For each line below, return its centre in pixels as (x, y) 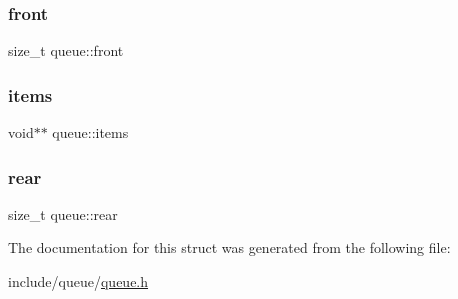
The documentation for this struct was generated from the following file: (229, 247)
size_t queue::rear (63, 213)
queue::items (90, 132)
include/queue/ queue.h (78, 281)
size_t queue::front (66, 50)
